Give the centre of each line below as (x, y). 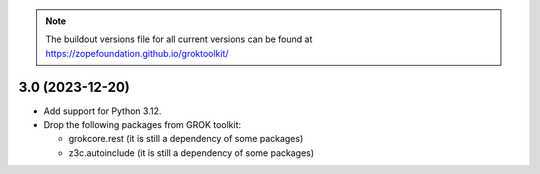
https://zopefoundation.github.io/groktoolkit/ (137, 53)
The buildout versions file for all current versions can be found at (179, 39)
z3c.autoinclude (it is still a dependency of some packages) (191, 152)
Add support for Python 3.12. (102, 111)
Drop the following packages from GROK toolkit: (142, 125)
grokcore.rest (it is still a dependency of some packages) (186, 139)
